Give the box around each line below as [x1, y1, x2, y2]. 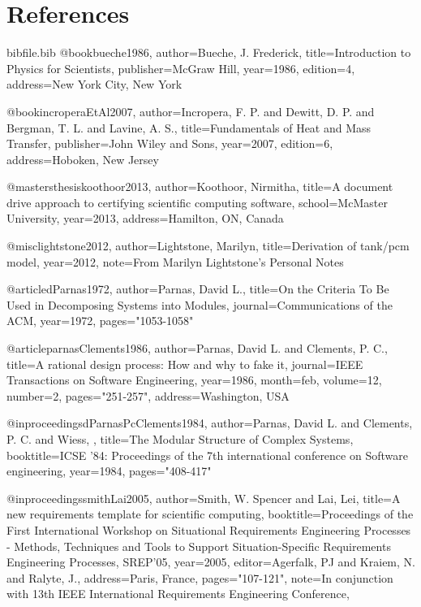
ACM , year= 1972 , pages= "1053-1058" [6, 312, 194, 329]
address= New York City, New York [6, 76, 183, 93]
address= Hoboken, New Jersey [6, 150, 159, 167]
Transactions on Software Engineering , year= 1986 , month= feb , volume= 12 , [6, 371, 382, 388]
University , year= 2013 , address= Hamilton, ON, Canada [6, 210, 284, 227]
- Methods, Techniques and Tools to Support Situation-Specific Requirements [6, 537, 391, 554]
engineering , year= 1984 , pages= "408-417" [6, 462, 212, 479]
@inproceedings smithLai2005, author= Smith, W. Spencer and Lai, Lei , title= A [6, 489, 401, 506]
